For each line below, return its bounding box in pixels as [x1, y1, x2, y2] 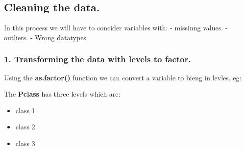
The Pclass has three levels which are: [4, 89, 121, 99]
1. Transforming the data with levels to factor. [4, 53, 191, 65]
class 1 [15, 105, 35, 115]
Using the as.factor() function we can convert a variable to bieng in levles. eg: [4, 72, 242, 82]
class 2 [15, 122, 35, 132]
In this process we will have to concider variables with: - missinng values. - [4, 23, 228, 33]
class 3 [15, 138, 35, 148]
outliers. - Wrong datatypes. [4, 32, 88, 42]
